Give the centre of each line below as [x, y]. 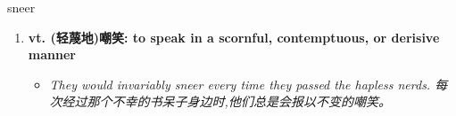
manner [52, 54]
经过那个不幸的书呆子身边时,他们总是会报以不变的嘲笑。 [226, 101]
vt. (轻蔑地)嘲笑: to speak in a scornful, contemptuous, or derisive [234, 37]
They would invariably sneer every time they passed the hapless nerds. [240, 84]
